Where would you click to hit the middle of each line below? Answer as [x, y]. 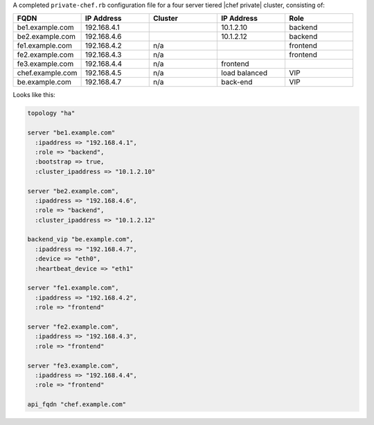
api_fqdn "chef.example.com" [77, 405]
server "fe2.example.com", [73, 327]
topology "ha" [51, 113]
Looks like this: [34, 95]
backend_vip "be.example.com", [81, 240]
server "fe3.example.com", [73, 365]
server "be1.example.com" [71, 133]
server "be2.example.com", [73, 191]
